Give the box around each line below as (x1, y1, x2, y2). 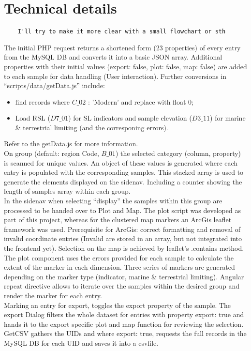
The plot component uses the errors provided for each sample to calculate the (4, 252, 234, 262)
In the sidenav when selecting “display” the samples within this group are (4, 196, 222, 206)
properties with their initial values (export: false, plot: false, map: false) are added (4, 61, 247, 71)
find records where (15, 96, 70, 107)
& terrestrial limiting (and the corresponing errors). (15, 122, 168, 132)
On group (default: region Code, (4, 148, 99, 158)
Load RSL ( (15, 113, 50, 123)
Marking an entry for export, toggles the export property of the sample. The (4, 300, 231, 310)
